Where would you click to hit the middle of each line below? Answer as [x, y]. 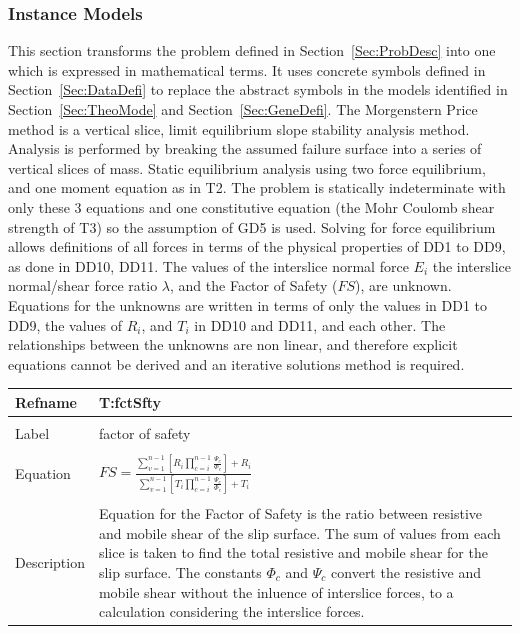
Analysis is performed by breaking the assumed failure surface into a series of [245, 148]
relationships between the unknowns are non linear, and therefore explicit [233, 344]
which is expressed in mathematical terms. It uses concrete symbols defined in [247, 69]
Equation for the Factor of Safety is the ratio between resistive [290, 513]
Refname [46, 401]
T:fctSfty [130, 401]
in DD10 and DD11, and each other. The [320, 324]
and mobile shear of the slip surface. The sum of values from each [299, 532]
